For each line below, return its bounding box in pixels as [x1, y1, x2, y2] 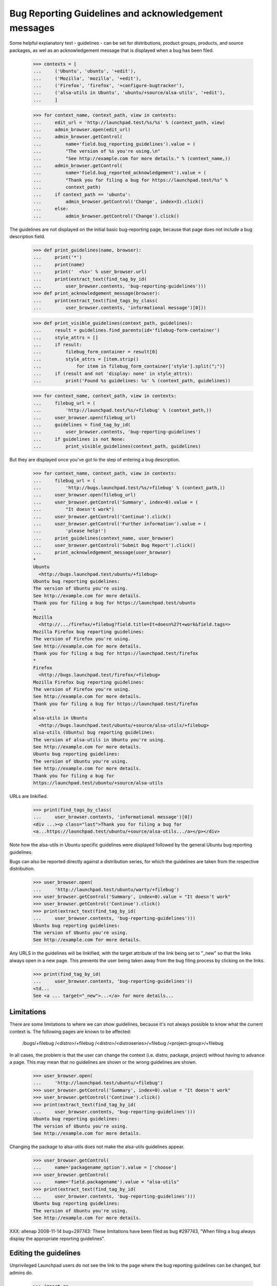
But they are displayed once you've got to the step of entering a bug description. [9, 457, 180, 463]
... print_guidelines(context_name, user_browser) [33, 535, 174, 541]
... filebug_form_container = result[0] [33, 349, 158, 355]
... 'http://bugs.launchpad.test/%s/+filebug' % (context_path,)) [33, 485, 226, 491]
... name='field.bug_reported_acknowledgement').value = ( [33, 170, 207, 176]
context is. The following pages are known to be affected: [9, 1028, 131, 1034]
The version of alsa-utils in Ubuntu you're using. [33, 737, 166, 743]
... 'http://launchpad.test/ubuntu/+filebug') [33, 1080, 164, 1086]
